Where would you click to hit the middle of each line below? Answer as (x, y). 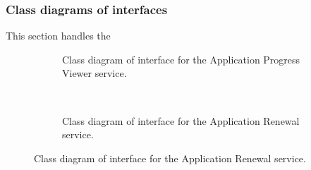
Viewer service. (94, 73)
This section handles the (58, 36)
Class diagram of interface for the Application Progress (181, 59)
